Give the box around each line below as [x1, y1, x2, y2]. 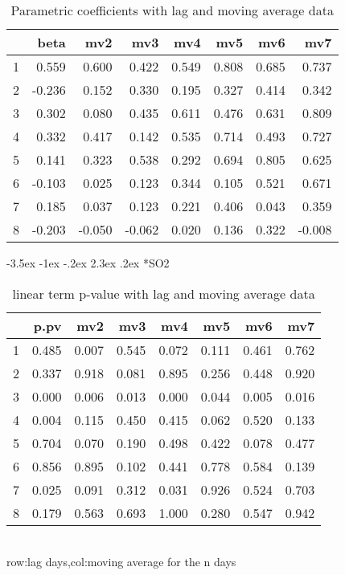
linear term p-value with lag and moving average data [12, 283, 315, 303]
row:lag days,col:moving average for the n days [6, 553, 236, 570]
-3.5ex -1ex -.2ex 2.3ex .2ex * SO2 [6, 255, 170, 271]
